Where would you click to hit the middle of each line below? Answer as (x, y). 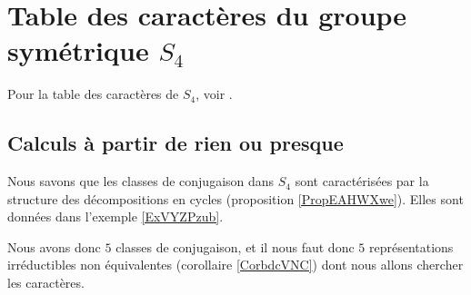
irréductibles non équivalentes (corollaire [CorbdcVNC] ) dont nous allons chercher (235, 265)
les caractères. (46, 283)
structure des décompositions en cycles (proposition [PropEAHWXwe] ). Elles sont (235, 198)
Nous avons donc (54, 246)
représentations (411, 246)
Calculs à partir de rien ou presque (175, 143)
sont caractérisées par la (362, 181)
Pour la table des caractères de (93, 94)
